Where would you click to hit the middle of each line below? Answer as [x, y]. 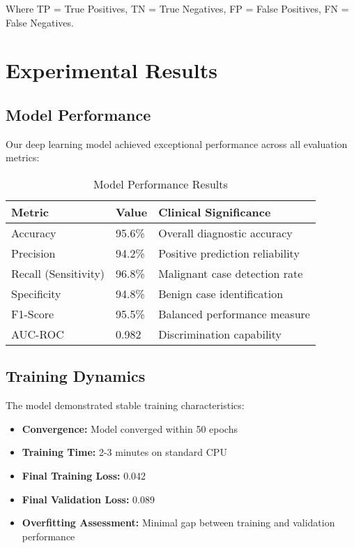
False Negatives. [40, 22]
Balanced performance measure [234, 313]
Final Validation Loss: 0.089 [88, 499]
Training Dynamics [76, 376]
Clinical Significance [215, 212]
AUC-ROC [38, 334]
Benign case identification [221, 293]
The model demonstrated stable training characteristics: [125, 405]
